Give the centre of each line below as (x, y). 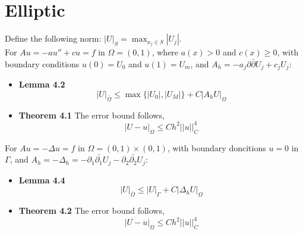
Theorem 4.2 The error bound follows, (91, 210)
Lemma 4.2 (42, 84)
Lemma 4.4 (42, 180)
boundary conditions (42, 63)
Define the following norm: (53, 38)
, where (165, 52)
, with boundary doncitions (217, 147)
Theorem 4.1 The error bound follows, (91, 115)
